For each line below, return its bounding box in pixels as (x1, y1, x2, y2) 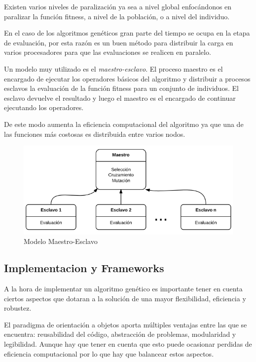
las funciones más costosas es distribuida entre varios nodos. (4, 128, 185, 139)
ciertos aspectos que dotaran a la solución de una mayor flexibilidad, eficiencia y (4, 293, 246, 303)
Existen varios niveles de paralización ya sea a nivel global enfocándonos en (4, 1, 232, 11)
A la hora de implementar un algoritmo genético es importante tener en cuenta (4, 283, 243, 294)
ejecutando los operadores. (4, 102, 84, 113)
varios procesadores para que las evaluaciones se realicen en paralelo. (4, 47, 211, 57)
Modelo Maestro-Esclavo (24, 236, 98, 246)
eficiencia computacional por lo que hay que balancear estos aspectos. (4, 348, 214, 359)
